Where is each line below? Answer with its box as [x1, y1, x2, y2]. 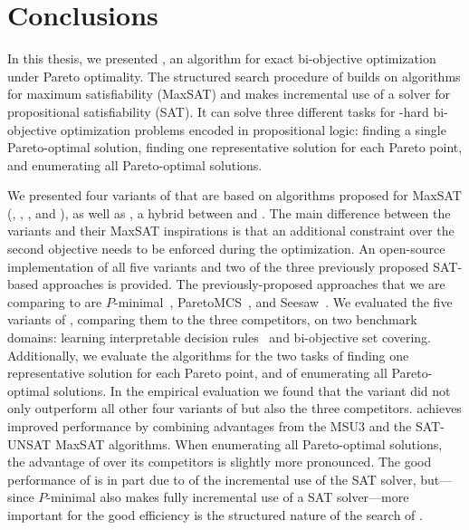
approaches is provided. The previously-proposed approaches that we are [42, 275, 445, 294]
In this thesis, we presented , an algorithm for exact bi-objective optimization [7, 49, 436, 68]
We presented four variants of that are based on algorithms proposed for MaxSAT [7, 186, 462, 205]
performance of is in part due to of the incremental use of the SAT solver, [7, 469, 416, 488]
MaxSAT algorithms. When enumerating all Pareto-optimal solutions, [54, 434, 443, 453]
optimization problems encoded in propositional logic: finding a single [61, 120, 446, 139]
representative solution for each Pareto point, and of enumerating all [7, 363, 388, 382]
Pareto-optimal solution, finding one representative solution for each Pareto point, [7, 138, 463, 157]
